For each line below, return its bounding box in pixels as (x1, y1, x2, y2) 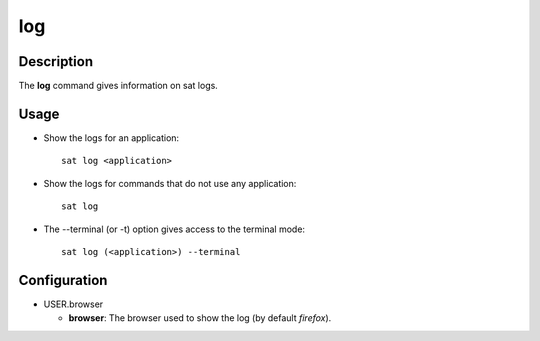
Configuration (18, 271, 108, 289)
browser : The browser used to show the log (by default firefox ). (68, 312, 332, 324)
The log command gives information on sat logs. (18, 80, 219, 92)
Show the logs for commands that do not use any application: (43, 177, 297, 189)
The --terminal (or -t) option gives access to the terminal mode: (43, 223, 305, 235)
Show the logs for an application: (43, 131, 180, 144)
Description (18, 53, 94, 70)
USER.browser (43, 298, 104, 310)
